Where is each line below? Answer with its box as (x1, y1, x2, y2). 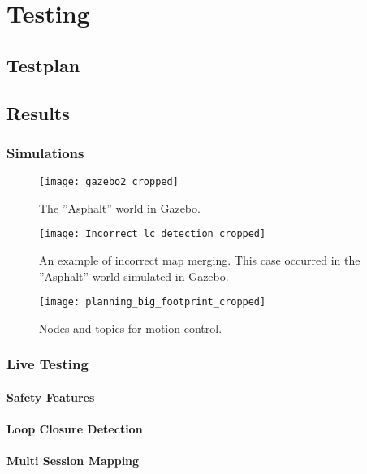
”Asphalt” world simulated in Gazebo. (39, 267, 229, 284)
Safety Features (6, 388, 95, 405)
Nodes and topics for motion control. (39, 319, 222, 336)
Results (6, 100, 70, 125)
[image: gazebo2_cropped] (39, 176, 179, 188)
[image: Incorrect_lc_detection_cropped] (39, 228, 266, 240)
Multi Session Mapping (6, 452, 140, 469)
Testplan (6, 52, 80, 77)
